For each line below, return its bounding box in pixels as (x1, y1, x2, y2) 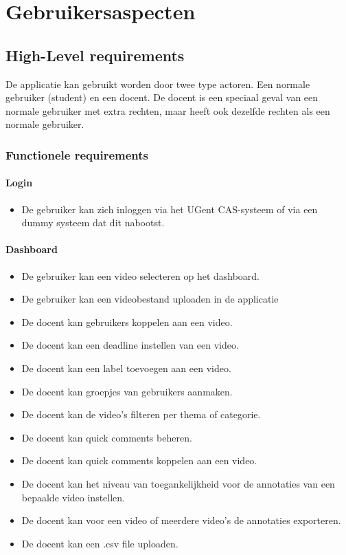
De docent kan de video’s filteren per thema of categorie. (21, 407, 261, 422)
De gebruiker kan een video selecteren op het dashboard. (21, 268, 260, 283)
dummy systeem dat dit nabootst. (21, 215, 165, 230)
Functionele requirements (5, 146, 148, 163)
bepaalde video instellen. (21, 490, 126, 504)
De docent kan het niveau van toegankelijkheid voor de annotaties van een (21, 476, 335, 490)
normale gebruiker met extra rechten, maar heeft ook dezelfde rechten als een (5, 103, 330, 118)
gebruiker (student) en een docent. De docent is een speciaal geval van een (5, 90, 319, 105)
